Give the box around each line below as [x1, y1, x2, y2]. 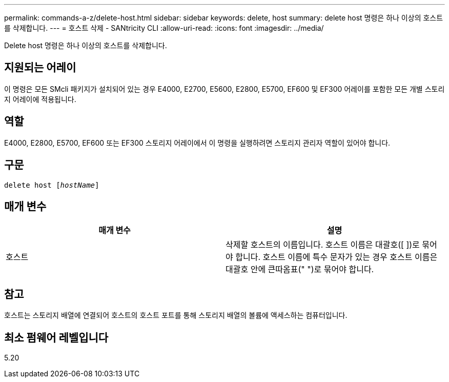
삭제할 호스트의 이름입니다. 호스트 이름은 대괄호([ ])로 [226, 239, 420, 250]
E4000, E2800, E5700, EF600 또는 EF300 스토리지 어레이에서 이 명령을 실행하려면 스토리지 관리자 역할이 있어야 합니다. [4, 138, 391, 147]
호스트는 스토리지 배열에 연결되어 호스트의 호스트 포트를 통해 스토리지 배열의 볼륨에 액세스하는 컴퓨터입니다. [4, 311, 348, 320]
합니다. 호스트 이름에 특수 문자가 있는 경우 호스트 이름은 [235, 252, 438, 263]
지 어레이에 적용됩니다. [4, 94, 76, 104]
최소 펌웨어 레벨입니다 [4, 331, 109, 344]
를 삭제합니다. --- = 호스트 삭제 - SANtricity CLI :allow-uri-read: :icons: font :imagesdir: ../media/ [4, 24, 324, 32]
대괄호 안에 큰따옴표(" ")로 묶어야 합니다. [226, 264, 374, 275]
